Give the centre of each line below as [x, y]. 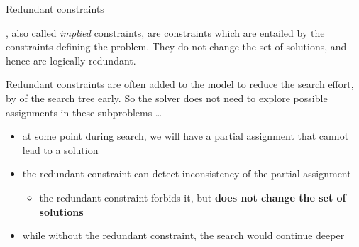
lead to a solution [60, 149]
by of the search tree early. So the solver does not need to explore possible [167, 98]
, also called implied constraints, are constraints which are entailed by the [165, 32]
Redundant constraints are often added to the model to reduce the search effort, [180, 84]
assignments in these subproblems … [84, 112]
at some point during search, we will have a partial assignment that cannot [186, 136]
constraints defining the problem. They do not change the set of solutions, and [176, 46]
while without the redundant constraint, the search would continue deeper [183, 235]
